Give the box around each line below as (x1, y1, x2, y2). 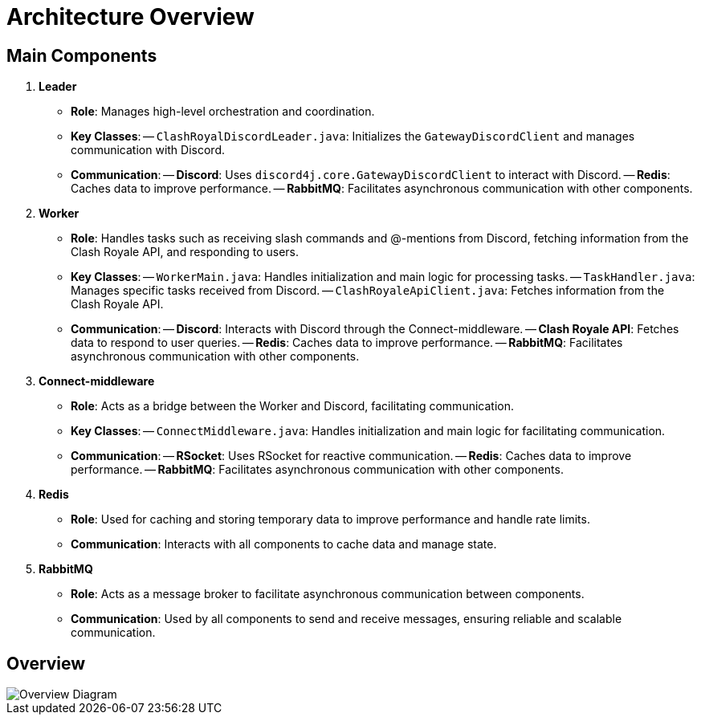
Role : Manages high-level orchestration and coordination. (71, 104, 375, 119)
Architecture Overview (6, 3, 255, 31)
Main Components (6, 45, 157, 66)
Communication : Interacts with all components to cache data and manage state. (71, 537, 497, 552)
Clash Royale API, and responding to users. (71, 245, 300, 259)
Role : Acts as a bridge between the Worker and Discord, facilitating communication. (71, 399, 514, 413)
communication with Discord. (71, 143, 225, 157)
